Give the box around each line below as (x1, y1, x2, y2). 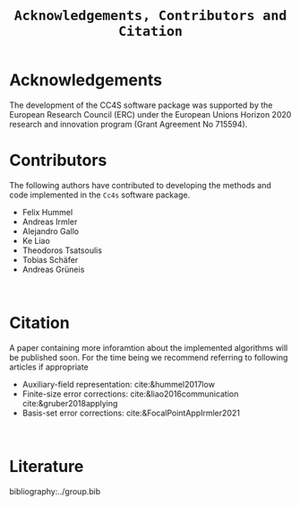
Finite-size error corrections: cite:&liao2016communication (21, 388, 239, 399)
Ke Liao (21, 235, 51, 246)
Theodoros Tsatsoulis (21, 245, 103, 256)
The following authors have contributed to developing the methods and (9, 179, 271, 190)
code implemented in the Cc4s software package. (9, 189, 191, 200)
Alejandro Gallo (21, 225, 79, 236)
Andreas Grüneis (21, 264, 85, 275)
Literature (9, 457, 84, 476)
